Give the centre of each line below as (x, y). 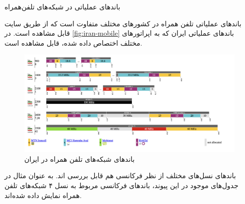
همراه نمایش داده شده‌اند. (43, 195)
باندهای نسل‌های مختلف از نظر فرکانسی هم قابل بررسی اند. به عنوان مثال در (120, 175)
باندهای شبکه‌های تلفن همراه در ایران (80, 159)
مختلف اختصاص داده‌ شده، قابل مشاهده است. (73, 42)
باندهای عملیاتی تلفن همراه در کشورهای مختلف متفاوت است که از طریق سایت (123, 23)
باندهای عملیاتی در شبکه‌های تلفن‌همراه (62, 6)
